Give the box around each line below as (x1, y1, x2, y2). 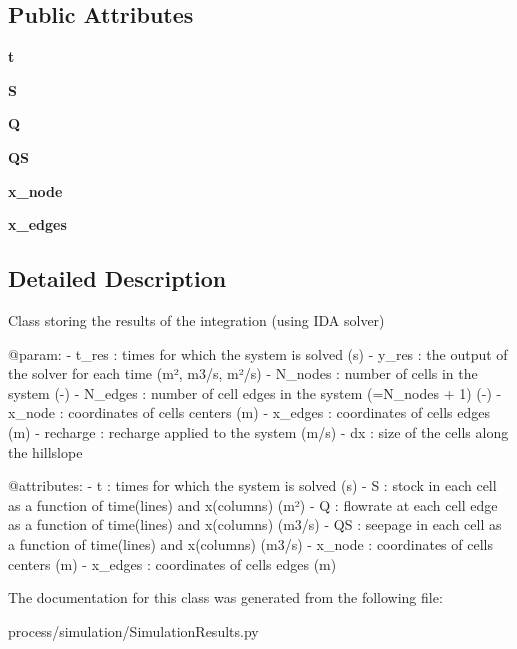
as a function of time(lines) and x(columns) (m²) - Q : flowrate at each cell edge (8, 494, 498, 515)
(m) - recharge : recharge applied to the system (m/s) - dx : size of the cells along (8, 421, 509, 442)
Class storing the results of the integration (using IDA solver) (8, 309, 385, 330)
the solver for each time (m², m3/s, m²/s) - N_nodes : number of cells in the (8, 363, 478, 384)
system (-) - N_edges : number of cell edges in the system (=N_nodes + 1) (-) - (8, 382, 502, 403)
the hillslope (8, 441, 83, 462)
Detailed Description (8, 263, 227, 294)
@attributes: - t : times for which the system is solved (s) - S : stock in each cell (8, 475, 497, 496)
